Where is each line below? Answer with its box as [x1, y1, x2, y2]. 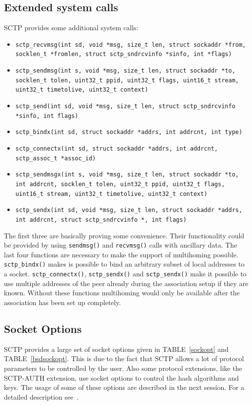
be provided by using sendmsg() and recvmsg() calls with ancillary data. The [4, 240, 237, 250]
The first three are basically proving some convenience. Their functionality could [4, 230, 245, 240]
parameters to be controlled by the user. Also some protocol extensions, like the [4, 363, 242, 373]
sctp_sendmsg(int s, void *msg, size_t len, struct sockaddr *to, [15, 67, 235, 75]
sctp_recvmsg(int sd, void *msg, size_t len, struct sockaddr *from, [15, 41, 246, 48]
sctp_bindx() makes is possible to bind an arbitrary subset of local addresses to [4, 259, 245, 269]
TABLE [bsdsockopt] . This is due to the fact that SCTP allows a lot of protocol [4, 353, 244, 364]
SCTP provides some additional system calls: [4, 22, 138, 33]
